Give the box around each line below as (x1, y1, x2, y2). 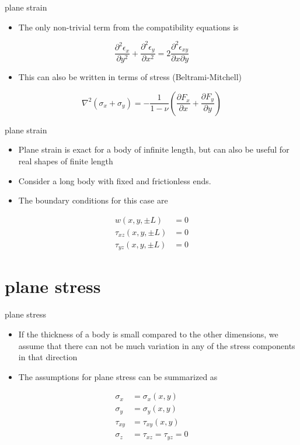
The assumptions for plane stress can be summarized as (18, 370, 218, 382)
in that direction (18, 351, 78, 363)
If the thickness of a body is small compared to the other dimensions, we (18, 328, 278, 340)
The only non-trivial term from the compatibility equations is (18, 20, 239, 33)
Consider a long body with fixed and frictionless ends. (18, 174, 211, 187)
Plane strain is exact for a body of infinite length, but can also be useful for (18, 143, 289, 156)
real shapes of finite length (18, 154, 113, 167)
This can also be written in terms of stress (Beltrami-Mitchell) (18, 71, 242, 83)
